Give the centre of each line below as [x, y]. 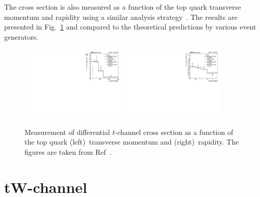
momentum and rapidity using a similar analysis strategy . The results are [121, 17]
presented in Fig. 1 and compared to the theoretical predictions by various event [130, 27]
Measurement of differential [67, 132]
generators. [21, 36]
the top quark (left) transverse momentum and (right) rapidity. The [132, 142]
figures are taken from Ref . [68, 152]
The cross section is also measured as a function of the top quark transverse [123, 7]
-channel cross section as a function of [174, 132]
